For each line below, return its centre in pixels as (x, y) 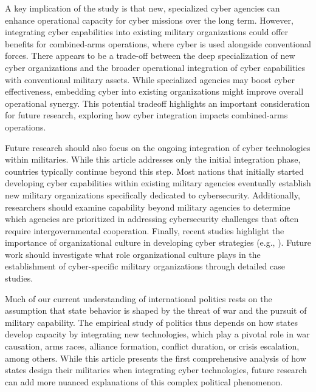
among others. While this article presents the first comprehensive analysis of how (156, 358)
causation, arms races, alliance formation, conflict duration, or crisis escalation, (152, 346)
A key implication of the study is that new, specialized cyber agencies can (143, 8)
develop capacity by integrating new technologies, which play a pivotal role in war (157, 334)
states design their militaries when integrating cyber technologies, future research (156, 370)
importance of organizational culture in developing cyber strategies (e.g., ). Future (158, 242)
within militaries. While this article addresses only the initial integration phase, (153, 159)
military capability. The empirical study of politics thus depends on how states (152, 322)
